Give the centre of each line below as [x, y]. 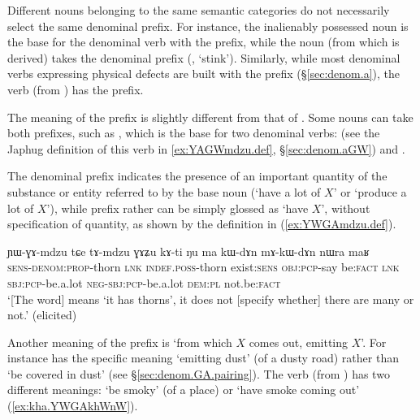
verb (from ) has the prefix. [76, 89]
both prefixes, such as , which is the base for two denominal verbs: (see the [194, 133]
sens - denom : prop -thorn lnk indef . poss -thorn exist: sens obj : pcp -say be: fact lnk [204, 267]
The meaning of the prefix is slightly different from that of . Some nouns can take [210, 117]
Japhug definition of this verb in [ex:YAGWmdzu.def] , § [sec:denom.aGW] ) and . [206, 148]
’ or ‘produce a [370, 191]
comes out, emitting [299, 342]
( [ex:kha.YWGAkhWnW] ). [73, 406]
